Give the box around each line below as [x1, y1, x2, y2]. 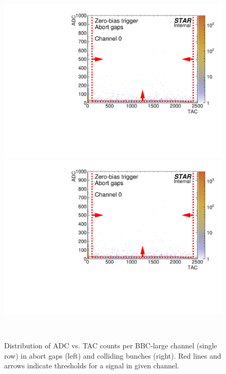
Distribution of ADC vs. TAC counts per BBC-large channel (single [4, 340, 217, 351]
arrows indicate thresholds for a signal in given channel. [4, 360, 179, 371]
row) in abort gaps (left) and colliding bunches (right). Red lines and [4, 350, 221, 361]
